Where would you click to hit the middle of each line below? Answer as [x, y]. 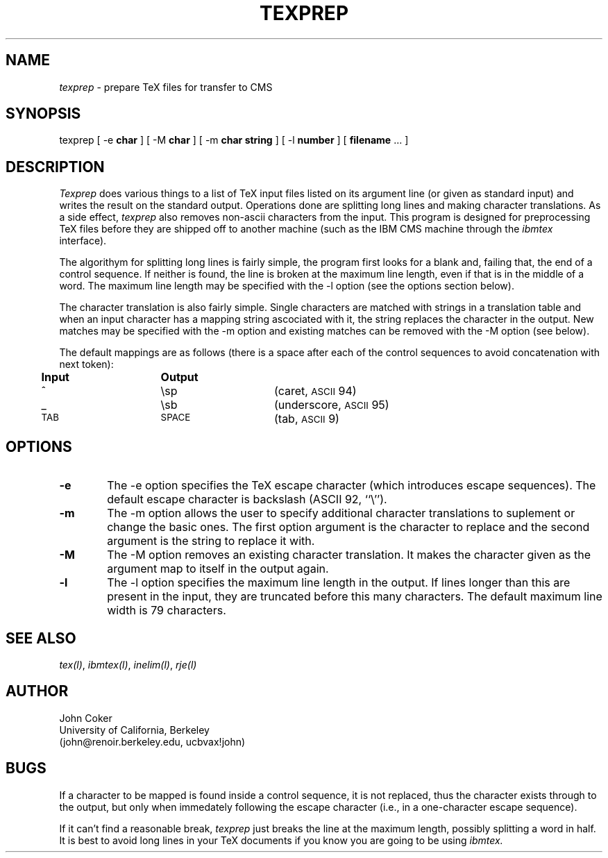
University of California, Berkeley [134, 730]
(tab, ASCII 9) [306, 419]
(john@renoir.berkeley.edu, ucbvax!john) [152, 741]
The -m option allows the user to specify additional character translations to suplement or [341, 513]
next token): [86, 364]
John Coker [86, 718]
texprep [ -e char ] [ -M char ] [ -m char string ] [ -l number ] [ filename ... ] [234, 140]
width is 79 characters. [167, 611]
